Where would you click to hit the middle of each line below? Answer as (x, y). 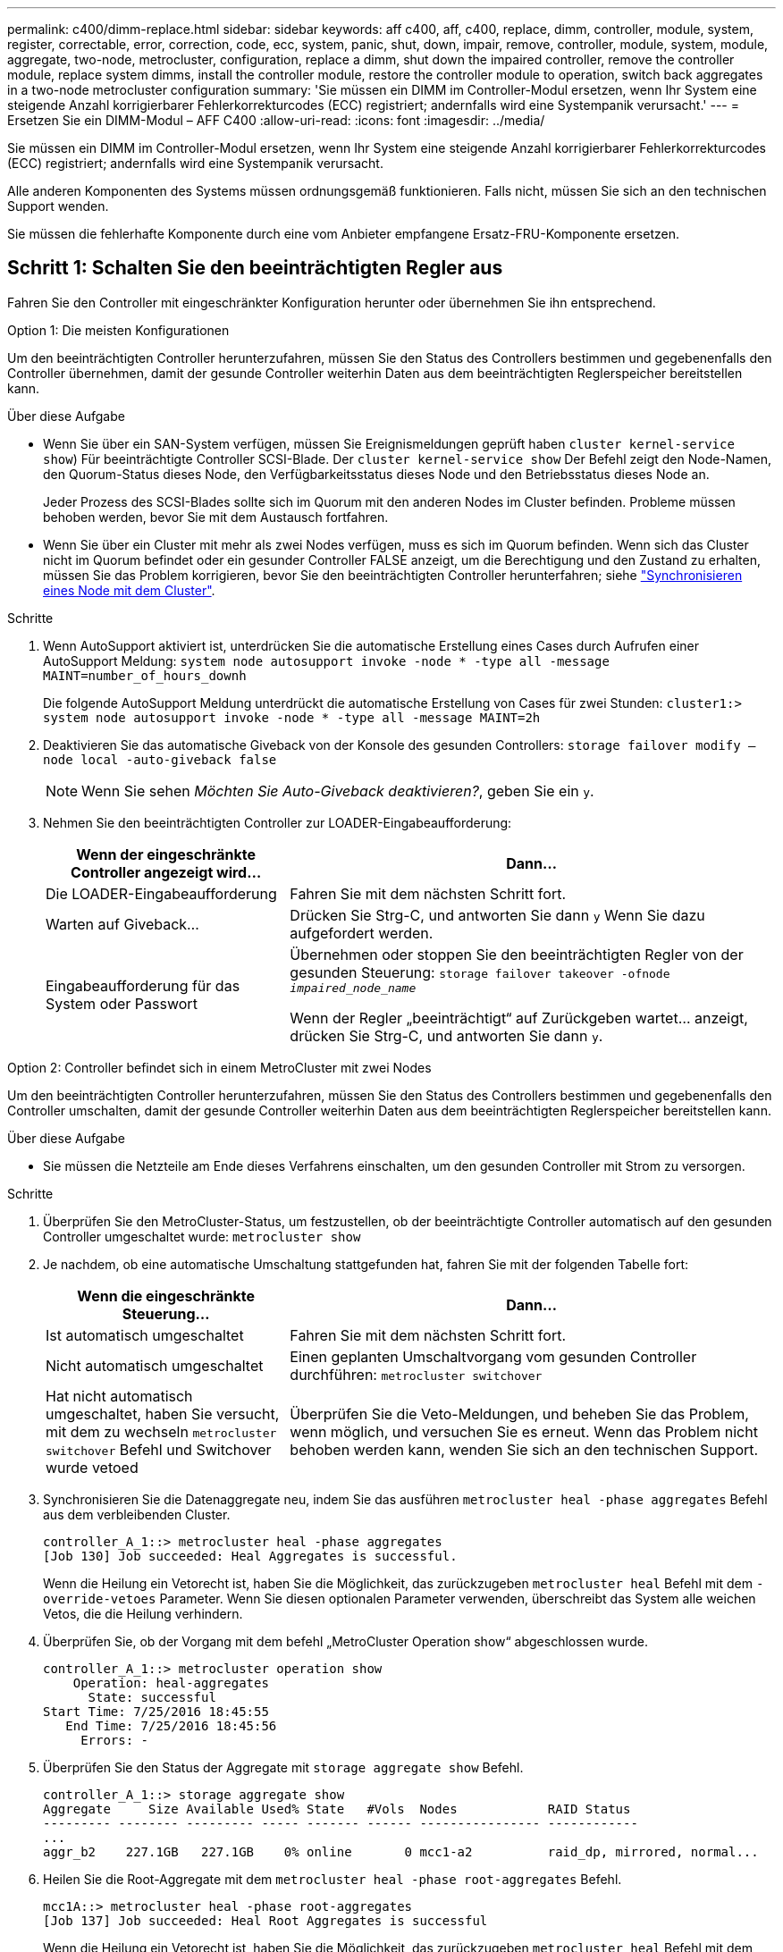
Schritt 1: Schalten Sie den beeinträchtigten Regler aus (255, 268)
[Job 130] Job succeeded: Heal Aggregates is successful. (250, 1556)
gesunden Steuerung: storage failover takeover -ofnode (480, 972)
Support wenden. (58, 206)
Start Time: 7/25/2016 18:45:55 (156, 1711)
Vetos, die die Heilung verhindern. (143, 1613)
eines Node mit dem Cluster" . (129, 590)
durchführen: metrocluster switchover (416, 1374)
